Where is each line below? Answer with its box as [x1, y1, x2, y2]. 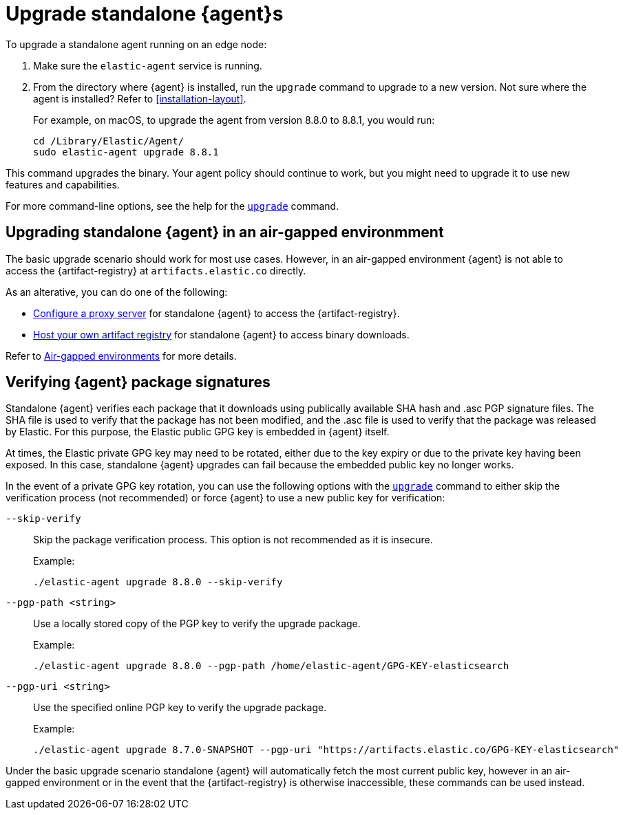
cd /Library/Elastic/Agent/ [33, 135, 184, 146]
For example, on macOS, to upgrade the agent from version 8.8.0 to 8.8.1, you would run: [33, 113, 435, 126]
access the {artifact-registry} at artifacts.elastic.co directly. [6, 264, 306, 276]
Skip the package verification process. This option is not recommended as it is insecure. [33, 534, 433, 546]
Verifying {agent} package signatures [6, 373, 271, 391]
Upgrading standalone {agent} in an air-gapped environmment [6, 224, 444, 241]
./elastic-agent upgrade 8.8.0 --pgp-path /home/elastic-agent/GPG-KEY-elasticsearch [33, 660, 509, 672]
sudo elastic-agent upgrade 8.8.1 [33, 146, 219, 157]
